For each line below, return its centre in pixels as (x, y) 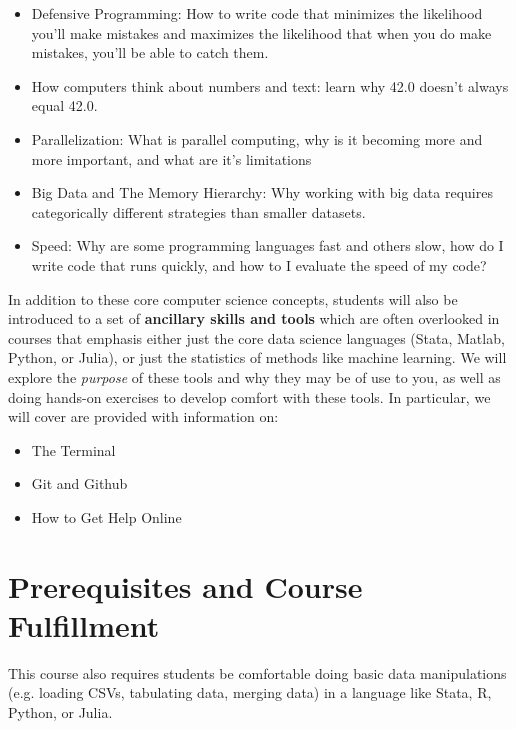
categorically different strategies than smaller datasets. (198, 211)
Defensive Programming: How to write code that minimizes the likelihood (257, 13)
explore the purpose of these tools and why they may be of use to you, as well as (254, 376)
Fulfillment (84, 624)
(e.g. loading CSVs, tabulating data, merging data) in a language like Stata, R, (250, 692)
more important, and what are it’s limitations (171, 158)
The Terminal (73, 449)
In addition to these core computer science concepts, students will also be (233, 298)
